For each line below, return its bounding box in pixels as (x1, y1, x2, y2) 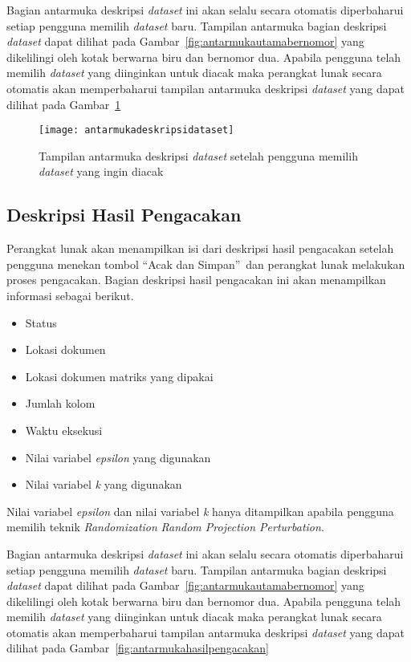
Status (25, 314, 57, 331)
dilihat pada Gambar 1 (6, 95, 121, 112)
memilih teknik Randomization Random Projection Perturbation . (6, 518, 324, 535)
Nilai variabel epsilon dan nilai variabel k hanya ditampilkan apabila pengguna (6, 502, 394, 519)
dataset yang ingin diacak (39, 163, 164, 180)
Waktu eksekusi (25, 421, 103, 438)
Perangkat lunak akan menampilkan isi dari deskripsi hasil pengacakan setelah (6, 240, 394, 257)
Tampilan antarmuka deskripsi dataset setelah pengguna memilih (39, 147, 358, 164)
